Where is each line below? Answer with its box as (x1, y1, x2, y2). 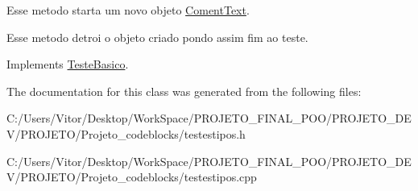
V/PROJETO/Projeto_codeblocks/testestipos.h (6, 125, 246, 142)
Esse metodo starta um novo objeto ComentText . (6, 2, 250, 18)
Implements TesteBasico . (6, 56, 129, 73)
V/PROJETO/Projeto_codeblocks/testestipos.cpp (6, 168, 257, 185)
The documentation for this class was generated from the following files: (6, 82, 362, 99)
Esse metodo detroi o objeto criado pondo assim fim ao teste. (6, 28, 308, 45)
